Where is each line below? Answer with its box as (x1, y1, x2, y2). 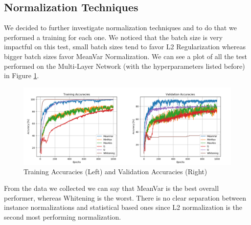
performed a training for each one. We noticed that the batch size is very (4, 32, 223, 42)
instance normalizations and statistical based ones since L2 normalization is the (4, 202, 242, 212)
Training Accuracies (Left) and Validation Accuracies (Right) (23, 166, 207, 177)
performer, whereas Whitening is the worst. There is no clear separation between (4, 192, 246, 203)
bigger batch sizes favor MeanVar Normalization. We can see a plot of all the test (4, 51, 248, 61)
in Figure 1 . (4, 70, 39, 81)
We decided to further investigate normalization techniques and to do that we (4, 22, 237, 33)
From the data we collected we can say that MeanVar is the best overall (4, 183, 219, 193)
